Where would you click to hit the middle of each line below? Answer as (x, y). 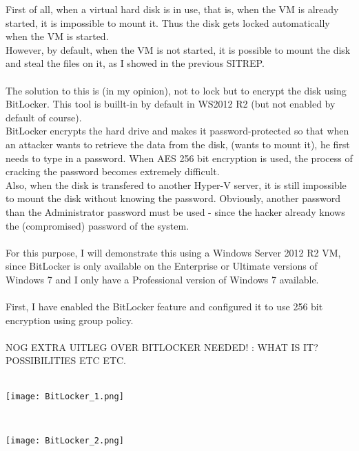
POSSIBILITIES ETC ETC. (66, 360)
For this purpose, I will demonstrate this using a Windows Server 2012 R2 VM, (173, 252)
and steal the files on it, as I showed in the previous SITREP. (135, 63)
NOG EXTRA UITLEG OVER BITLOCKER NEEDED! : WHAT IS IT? (162, 347)
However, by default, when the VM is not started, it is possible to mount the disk (178, 49)
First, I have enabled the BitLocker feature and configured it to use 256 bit (164, 307)
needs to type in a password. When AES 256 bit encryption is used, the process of (179, 158)
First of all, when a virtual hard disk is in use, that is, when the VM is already (172, 9)
